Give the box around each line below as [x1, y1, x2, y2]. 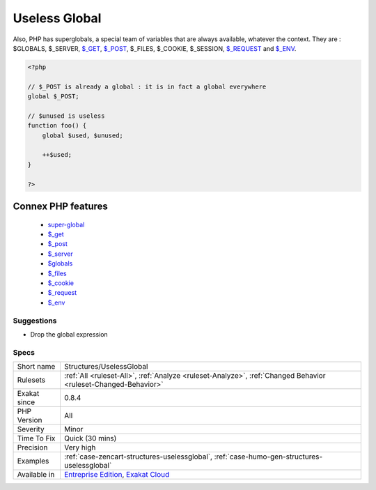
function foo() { [27, 122, 87, 130]
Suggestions [13, 316, 57, 326]
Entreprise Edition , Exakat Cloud [63, 470, 170, 480]
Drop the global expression [30, 330, 108, 338]
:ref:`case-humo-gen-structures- [214, 452, 323, 461]
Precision [17, 443, 48, 452]
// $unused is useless [27, 112, 105, 120]
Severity [17, 424, 45, 434]
